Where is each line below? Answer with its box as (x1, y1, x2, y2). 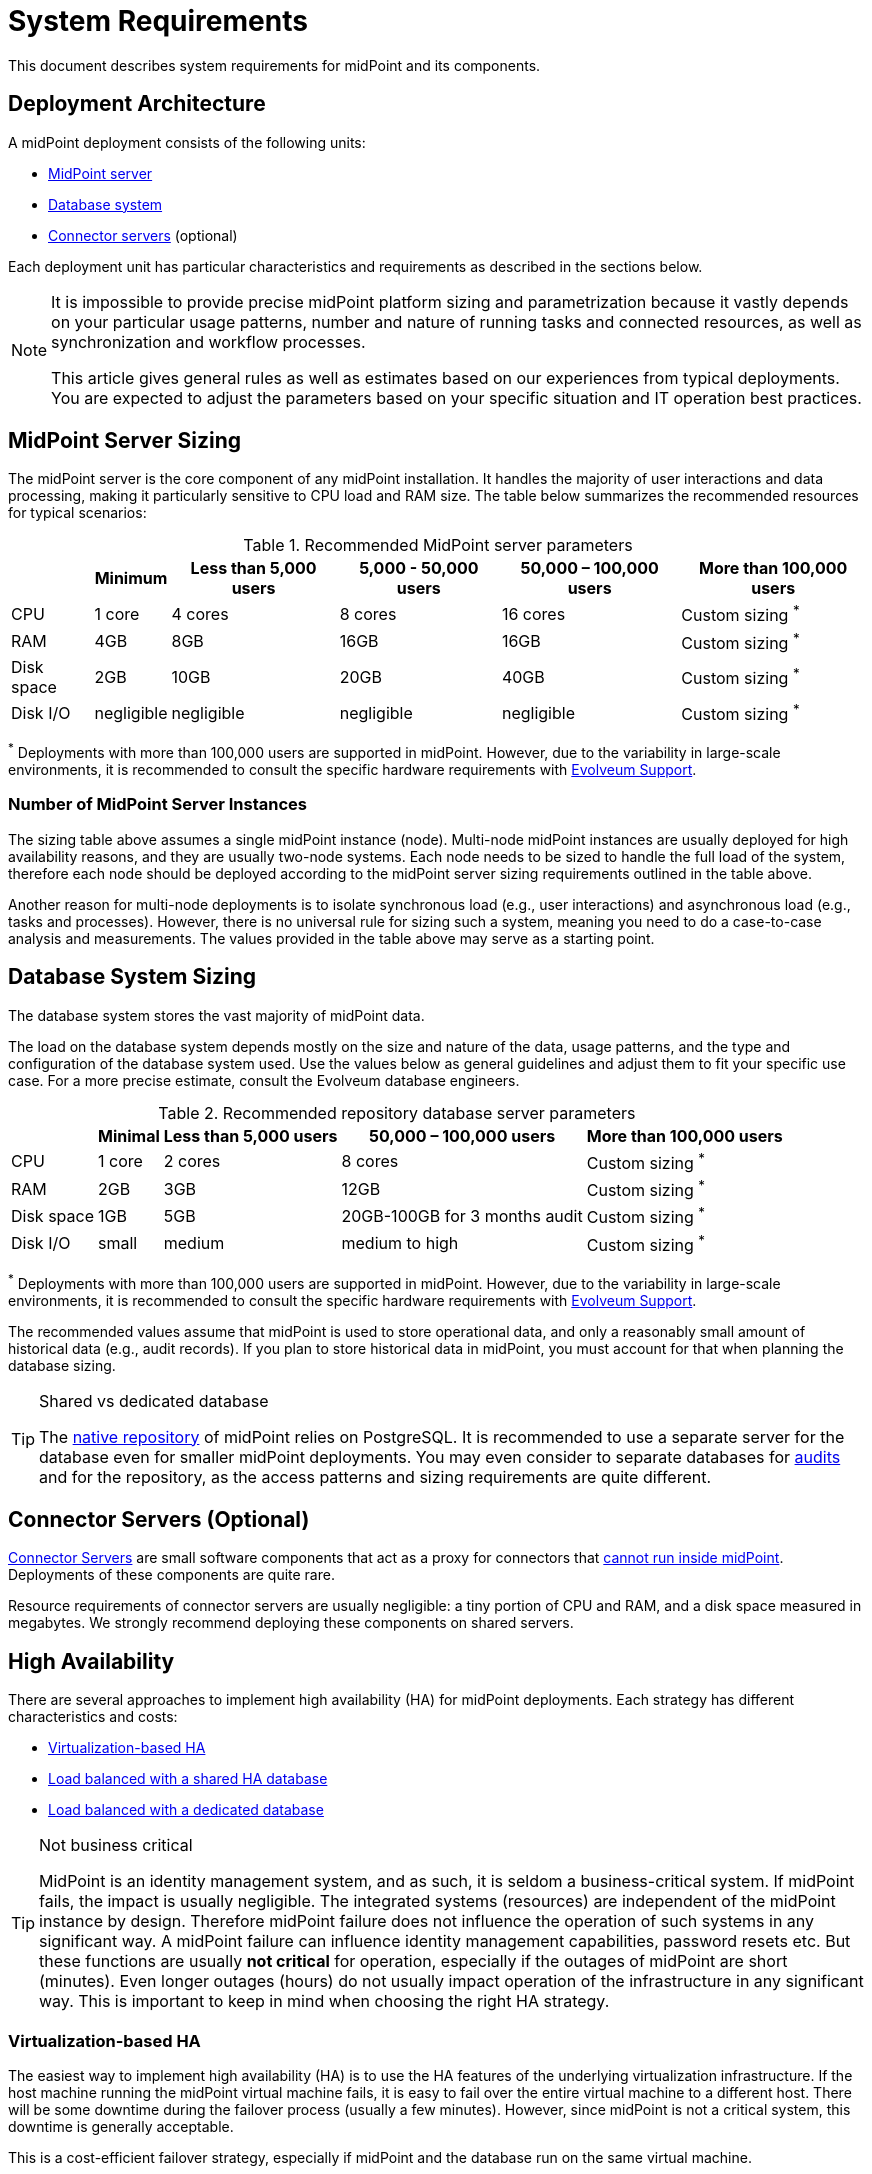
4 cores (171, 604, 229, 625)
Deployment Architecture (8, 91, 266, 117)
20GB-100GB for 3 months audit (341, 1205, 583, 1226)
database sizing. (8, 1356, 116, 1374)
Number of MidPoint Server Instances (8, 794, 307, 815)
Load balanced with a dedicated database (48, 1801, 324, 1819)
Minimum (94, 568, 168, 589)
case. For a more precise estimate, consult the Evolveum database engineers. (8, 1071, 520, 1089)
